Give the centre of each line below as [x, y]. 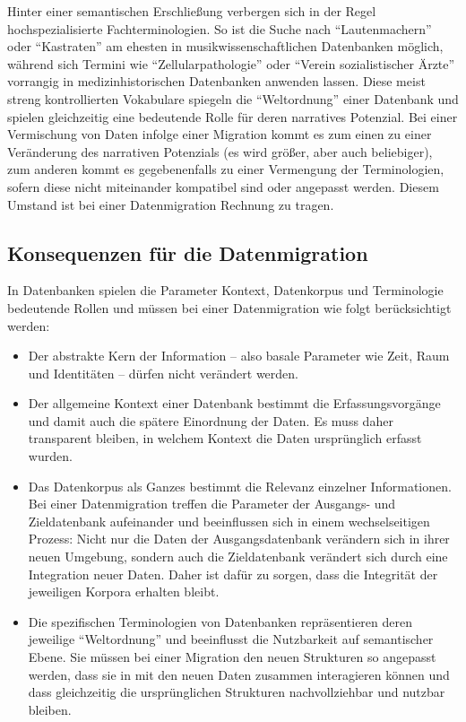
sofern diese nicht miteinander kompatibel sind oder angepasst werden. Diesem [223, 186]
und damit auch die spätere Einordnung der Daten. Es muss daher [211, 420]
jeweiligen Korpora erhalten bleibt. [124, 592]
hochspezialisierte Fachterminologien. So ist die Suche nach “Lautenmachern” [220, 28]
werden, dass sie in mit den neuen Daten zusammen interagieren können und [239, 674]
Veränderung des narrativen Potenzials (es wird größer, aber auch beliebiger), [220, 151]
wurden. [50, 456]
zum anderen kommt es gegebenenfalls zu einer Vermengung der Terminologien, [226, 169]
